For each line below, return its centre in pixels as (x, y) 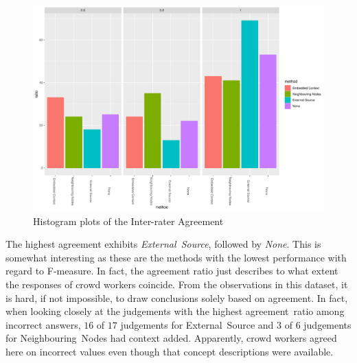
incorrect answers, (43, 324)
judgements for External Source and (197, 324)
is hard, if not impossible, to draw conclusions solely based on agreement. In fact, (177, 297)
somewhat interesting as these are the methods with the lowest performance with (176, 257)
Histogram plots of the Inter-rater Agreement (128, 221)
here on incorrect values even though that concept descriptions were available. (170, 351)
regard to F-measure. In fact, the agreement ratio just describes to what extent (172, 271)
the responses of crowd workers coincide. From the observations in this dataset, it (177, 284)
